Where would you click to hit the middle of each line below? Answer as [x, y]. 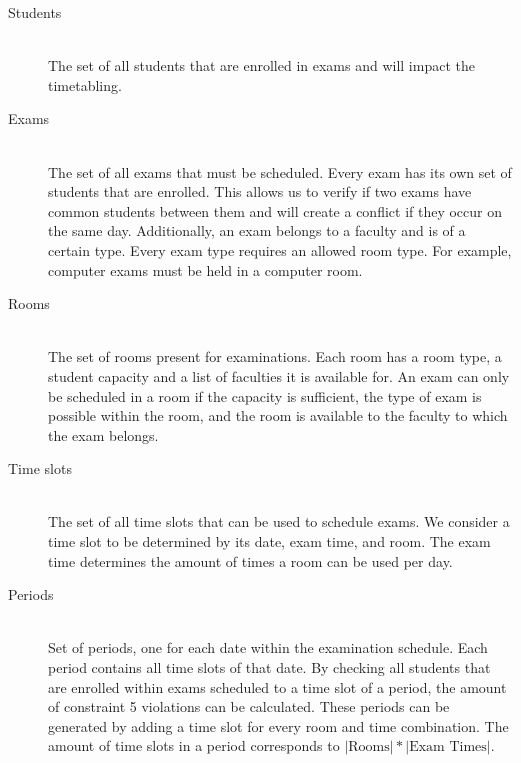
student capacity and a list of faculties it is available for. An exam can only [279, 375]
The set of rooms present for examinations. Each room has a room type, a [275, 356]
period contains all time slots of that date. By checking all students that [269, 667]
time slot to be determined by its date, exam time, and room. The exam [269, 541]
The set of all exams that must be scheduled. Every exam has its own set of [280, 171]
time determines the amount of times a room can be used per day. [250, 560]
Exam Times [448, 747]
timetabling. [85, 84]
